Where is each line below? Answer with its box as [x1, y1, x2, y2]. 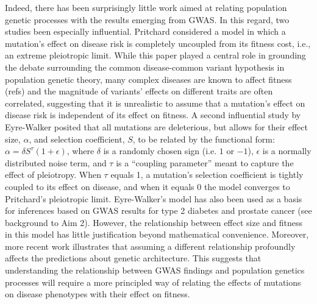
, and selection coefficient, [29, 132, 125, 145]
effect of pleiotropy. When [5, 168, 101, 181]
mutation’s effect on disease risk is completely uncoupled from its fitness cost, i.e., [5, 37, 311, 49]
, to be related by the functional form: [132, 132, 275, 145]
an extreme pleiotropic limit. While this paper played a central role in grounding [5, 49, 306, 62]
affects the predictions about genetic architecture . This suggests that [5, 252, 262, 264]
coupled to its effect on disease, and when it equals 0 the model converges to [5, 180, 290, 193]
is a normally [262, 144, 312, 157]
